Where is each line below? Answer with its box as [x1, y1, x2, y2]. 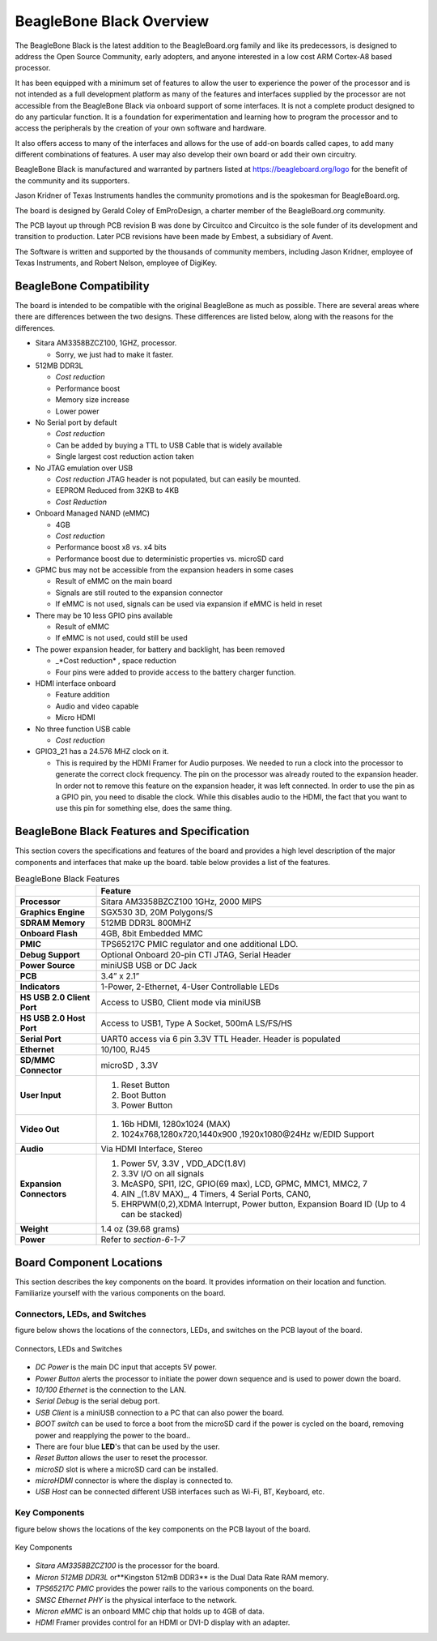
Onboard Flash [19, 928, 78, 940]
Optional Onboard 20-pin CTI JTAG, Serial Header [100, 949, 291, 961]
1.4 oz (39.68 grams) [100, 1223, 180, 1235]
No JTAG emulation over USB [35, 463, 134, 473]
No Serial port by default [35, 418, 117, 427]
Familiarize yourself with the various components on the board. [15, 1288, 226, 1298]
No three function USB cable [35, 724, 131, 734]
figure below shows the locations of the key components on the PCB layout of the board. [15, 1524, 311, 1534]
